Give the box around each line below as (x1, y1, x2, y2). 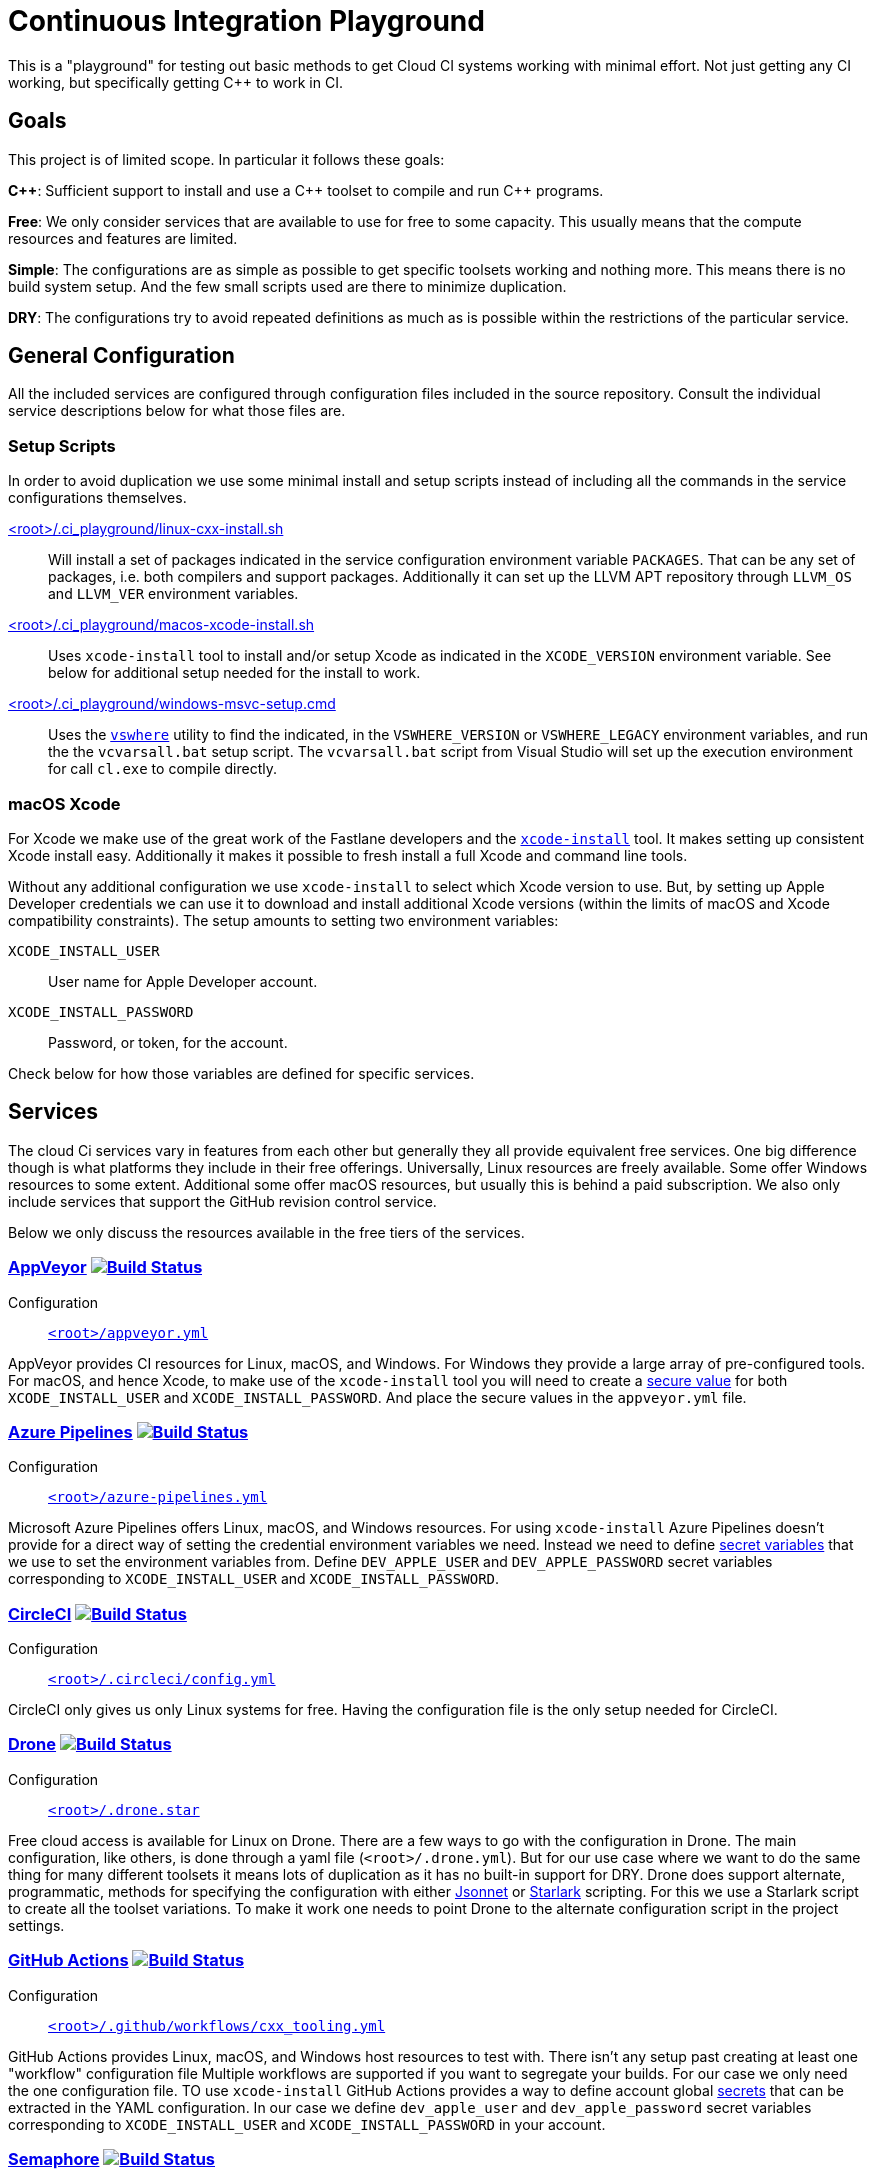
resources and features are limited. (8, 229, 238, 247)
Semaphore (8, 2148, 100, 2169)
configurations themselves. (8, 489, 187, 507)
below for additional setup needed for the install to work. (48, 664, 421, 682)
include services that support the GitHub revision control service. (8, 1192, 437, 1210)
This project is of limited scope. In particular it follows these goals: (8, 150, 445, 168)
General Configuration (8, 343, 235, 369)
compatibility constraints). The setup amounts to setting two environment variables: (8, 911, 559, 929)
